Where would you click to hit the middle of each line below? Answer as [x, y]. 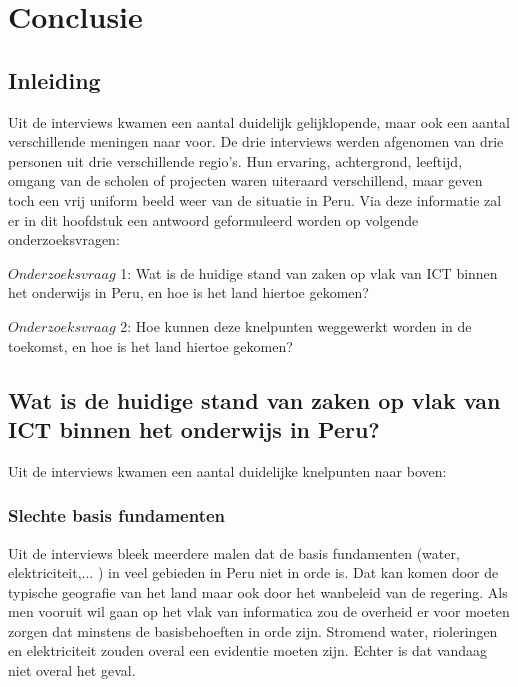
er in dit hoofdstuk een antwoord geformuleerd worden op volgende [213, 219]
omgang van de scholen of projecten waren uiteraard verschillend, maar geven [245, 180]
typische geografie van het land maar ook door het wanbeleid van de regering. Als [258, 591]
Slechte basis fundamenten [117, 515]
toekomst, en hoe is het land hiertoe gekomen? [150, 345]
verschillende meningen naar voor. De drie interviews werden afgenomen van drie [256, 141]
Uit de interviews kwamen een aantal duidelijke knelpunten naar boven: [227, 470]
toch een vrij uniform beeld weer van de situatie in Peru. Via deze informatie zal [255, 199]
